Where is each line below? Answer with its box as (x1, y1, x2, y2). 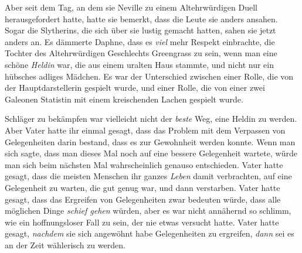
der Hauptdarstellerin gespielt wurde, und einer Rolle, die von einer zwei (5, 81, 265, 94)
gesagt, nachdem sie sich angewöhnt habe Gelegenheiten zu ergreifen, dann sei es (5, 227, 294, 240)
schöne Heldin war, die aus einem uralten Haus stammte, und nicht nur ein (5, 58, 274, 70)
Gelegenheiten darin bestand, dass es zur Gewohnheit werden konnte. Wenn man (5, 135, 296, 148)
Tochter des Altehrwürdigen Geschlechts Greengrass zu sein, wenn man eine (5, 47, 277, 59)
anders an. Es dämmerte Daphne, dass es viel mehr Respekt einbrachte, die (5, 35, 275, 47)
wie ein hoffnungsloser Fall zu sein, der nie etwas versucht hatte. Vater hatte (5, 216, 279, 228)
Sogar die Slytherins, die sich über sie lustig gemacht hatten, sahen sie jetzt (5, 24, 276, 36)
